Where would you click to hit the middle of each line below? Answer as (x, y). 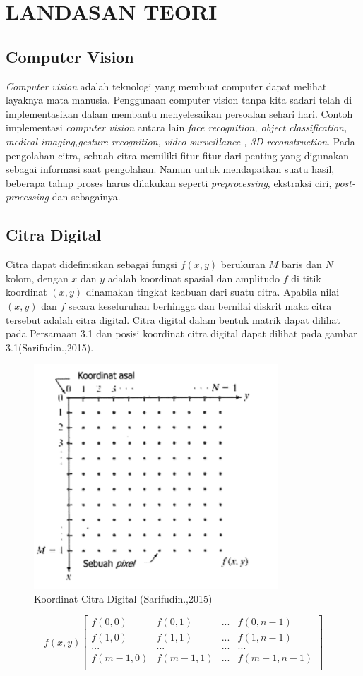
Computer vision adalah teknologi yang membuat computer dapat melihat (166, 86)
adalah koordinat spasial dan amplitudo (194, 278)
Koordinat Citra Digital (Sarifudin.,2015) (123, 598)
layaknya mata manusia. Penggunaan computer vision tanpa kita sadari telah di (179, 100)
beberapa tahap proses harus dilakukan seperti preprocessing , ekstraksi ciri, (169, 182)
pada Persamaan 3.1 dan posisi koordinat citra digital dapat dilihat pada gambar (181, 333)
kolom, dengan (37, 278)
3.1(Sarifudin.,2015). (50, 347)
